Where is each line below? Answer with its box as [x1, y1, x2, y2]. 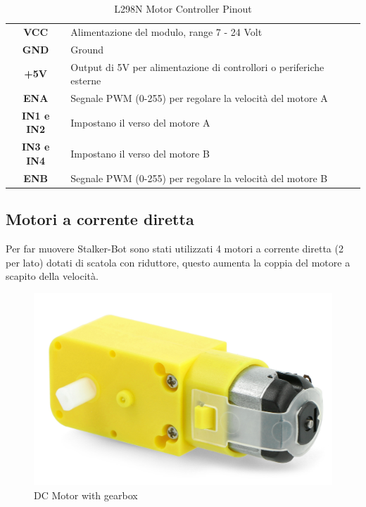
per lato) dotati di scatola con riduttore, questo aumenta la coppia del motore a [6, 255, 351, 269]
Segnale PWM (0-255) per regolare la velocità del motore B [70, 170, 328, 185]
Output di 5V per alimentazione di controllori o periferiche [70, 59, 324, 74]
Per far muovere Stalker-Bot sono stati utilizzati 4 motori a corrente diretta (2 [6, 240, 343, 255]
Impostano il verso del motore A [70, 115, 210, 129]
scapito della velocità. [6, 269, 99, 283]
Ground [70, 41, 104, 56]
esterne [70, 73, 101, 88]
